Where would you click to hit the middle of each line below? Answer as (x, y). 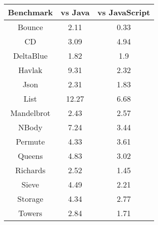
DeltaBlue (30, 56)
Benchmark (31, 12)
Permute (31, 141)
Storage (30, 199)
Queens (30, 156)
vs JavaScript (124, 12)
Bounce (30, 27)
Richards (30, 170)
